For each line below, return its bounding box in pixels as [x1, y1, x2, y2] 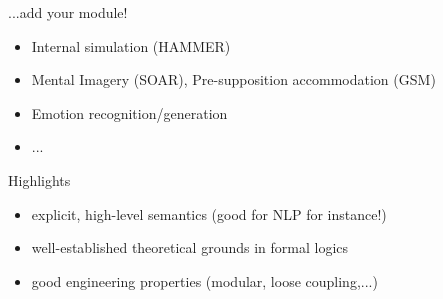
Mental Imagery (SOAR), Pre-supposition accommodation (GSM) [31, 69, 436, 90]
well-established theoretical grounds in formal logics [31, 237, 349, 258]
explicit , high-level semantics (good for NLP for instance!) [31, 203, 387, 224]
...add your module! [8, 2, 128, 22]
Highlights [8, 169, 71, 190]
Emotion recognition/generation [31, 102, 228, 123]
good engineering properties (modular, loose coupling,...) [31, 270, 378, 291]
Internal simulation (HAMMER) [31, 35, 231, 56]
